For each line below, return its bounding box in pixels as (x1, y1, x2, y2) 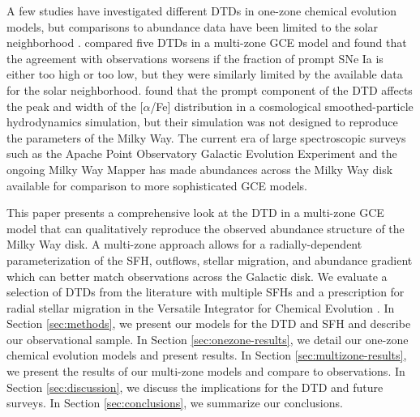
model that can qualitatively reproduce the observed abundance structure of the (6, 219, 405, 236)
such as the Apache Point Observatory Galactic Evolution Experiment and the (6, 145, 397, 162)
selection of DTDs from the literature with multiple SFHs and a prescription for (6, 283, 405, 300)
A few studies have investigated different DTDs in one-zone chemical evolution (6, 2, 396, 19)
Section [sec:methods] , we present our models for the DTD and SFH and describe (6, 315, 411, 332)
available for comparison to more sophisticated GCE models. (6, 177, 307, 194)
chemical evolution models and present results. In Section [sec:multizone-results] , (6, 347, 407, 364)
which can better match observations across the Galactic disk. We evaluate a (6, 267, 388, 284)
